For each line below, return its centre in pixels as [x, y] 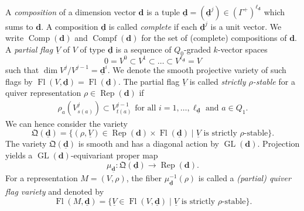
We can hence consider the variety [66, 123]
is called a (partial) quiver [245, 177]
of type [93, 49]
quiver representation [43, 93]
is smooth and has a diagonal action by [148, 143]
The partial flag [151, 81]
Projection [281, 143]
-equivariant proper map [114, 155]
